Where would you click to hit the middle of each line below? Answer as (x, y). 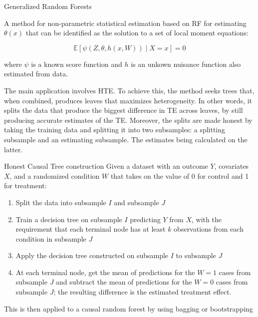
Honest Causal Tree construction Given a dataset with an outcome (106, 166)
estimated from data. (36, 74)
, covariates (232, 166)
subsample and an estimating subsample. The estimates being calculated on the (126, 139)
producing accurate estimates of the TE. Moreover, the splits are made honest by (128, 120)
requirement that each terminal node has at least (91, 229)
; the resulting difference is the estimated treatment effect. (142, 292)
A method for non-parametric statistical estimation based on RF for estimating (125, 23)
